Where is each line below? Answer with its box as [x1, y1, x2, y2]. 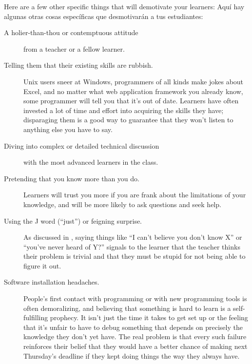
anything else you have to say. [23, 124, 113, 134]
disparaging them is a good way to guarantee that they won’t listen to [23, 115, 233, 125]
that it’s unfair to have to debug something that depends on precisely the [23, 322, 243, 332]
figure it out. [23, 260, 61, 270]
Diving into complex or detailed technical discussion [4, 140, 159, 151]
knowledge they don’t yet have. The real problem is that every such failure [23, 331, 247, 342]
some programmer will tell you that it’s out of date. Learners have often [23, 96, 239, 106]
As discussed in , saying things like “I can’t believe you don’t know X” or [23, 232, 242, 242]
